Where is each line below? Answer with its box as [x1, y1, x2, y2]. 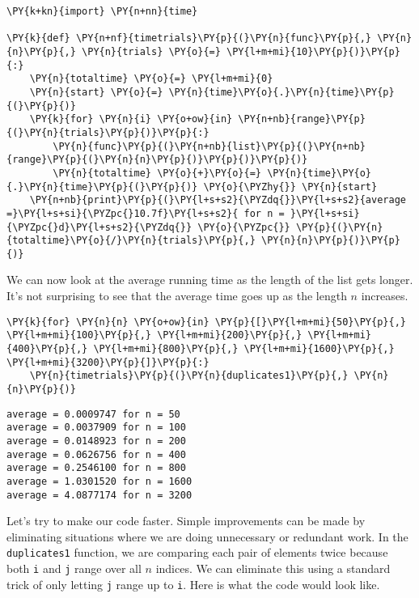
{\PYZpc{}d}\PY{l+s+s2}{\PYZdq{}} [6, 221, 193, 233]
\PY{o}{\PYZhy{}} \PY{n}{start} [203, 180, 378, 193]
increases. [361, 287, 408, 304]
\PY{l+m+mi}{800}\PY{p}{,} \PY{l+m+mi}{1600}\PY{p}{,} [93, 342, 395, 354]
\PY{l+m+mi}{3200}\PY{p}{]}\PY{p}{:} [6, 356, 209, 368]
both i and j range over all [6, 560, 142, 577]
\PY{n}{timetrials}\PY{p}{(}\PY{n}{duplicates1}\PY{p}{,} [29, 370, 349, 382]
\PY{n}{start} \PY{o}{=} [29, 86, 163, 98]
